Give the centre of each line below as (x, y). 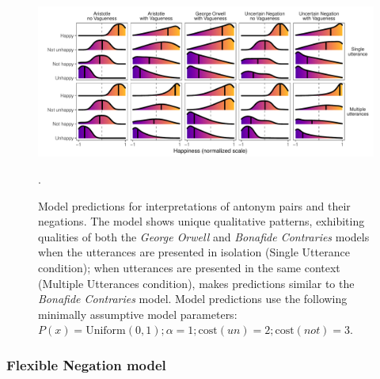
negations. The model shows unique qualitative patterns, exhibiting (201, 221)
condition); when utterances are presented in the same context (189, 268)
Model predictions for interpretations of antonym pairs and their (194, 205)
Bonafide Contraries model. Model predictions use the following (193, 299)
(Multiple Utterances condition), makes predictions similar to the (196, 283)
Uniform (106, 331)
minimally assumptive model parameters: (138, 314)
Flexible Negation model (86, 364)
